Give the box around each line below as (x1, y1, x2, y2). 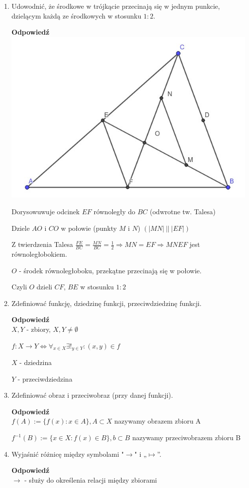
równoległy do (93, 206, 136, 216)
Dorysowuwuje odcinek (11, 206, 80, 216)
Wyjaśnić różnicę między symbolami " (11, 448, 124, 459)
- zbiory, (26, 324, 51, 334)
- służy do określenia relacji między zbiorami (24, 474, 157, 485)
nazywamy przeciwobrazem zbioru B (132, 432, 241, 442)
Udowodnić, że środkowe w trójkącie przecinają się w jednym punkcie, (11, 1, 220, 11)
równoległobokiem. (11, 249, 67, 259)
